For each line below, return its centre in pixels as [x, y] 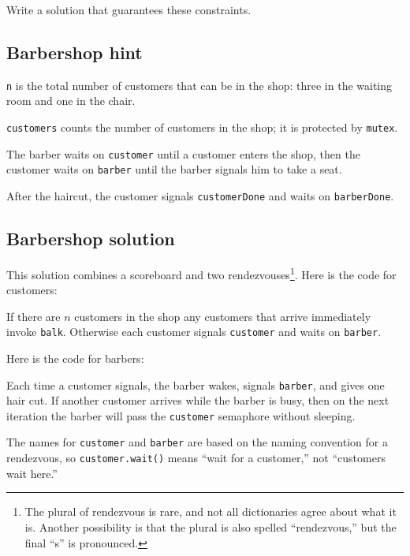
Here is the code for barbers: [75, 358]
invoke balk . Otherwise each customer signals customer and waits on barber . [194, 332]
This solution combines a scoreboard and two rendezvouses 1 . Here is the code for [201, 273]
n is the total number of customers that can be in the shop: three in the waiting [199, 85]
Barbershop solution [91, 239]
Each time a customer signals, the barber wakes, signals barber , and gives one [196, 384]
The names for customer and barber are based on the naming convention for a [197, 442]
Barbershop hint [75, 52]
